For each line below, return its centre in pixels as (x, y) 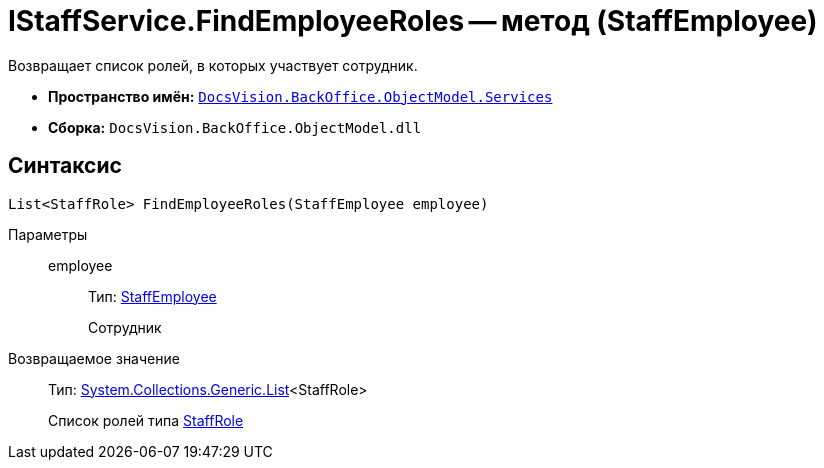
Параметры (48, 234)
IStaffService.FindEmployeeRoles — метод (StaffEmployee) (413, 21)
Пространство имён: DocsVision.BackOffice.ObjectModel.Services (300, 96)
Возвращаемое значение (94, 358)
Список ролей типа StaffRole (146, 420)
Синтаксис (65, 166)
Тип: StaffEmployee (152, 296)
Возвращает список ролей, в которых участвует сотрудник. (213, 65)
